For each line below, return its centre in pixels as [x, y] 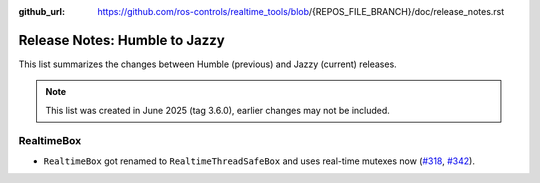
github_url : [41, 11]
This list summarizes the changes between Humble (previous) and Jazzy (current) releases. [207, 64]
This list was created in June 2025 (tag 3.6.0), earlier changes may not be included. [217, 110]
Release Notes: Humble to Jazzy [121, 40]
